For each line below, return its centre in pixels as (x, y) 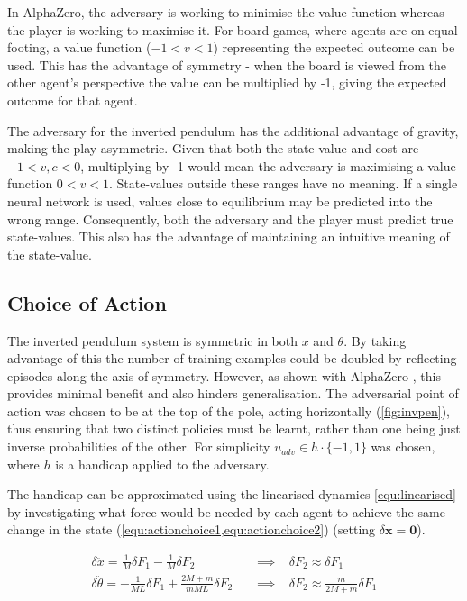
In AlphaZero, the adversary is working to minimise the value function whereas (226, 12)
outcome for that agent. (73, 100)
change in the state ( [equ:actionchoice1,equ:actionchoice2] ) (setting (192, 529)
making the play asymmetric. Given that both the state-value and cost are (213, 148)
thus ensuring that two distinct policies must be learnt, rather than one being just (234, 428)
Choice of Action (87, 302)
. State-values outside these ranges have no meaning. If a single (283, 183)
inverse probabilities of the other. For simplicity (139, 446)
